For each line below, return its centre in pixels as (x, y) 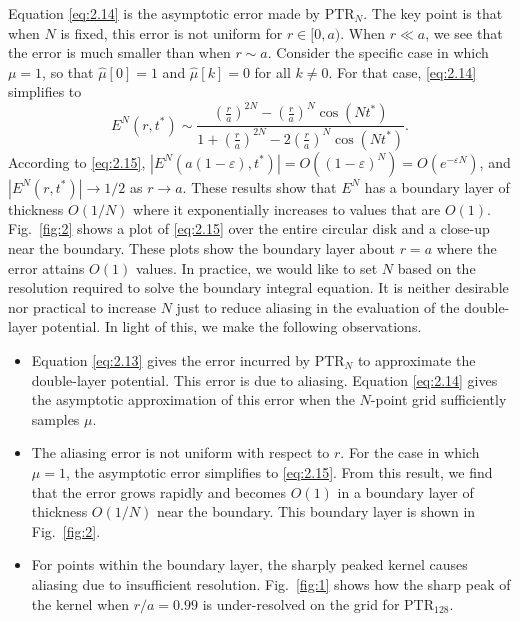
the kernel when (80, 603)
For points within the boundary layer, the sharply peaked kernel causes (249, 564)
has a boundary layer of (437, 186)
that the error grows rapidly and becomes (159, 491)
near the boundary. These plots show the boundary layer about (201, 248)
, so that (68, 71)
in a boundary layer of (405, 491)
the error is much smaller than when (119, 52)
